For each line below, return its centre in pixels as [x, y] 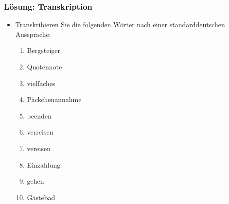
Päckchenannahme [54, 99]
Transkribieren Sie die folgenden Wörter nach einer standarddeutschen [120, 25]
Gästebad [41, 197]
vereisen [39, 148]
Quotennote [44, 67]
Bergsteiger [44, 50]
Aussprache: [33, 34]
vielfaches [41, 83]
